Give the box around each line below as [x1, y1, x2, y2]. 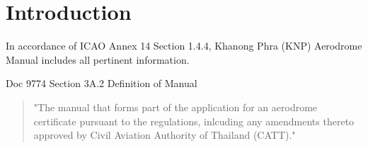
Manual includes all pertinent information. [6, 52, 190, 67]
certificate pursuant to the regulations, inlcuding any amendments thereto [33, 113, 355, 128]
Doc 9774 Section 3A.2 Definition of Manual [6, 76, 197, 91]
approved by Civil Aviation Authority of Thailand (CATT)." [33, 127, 296, 142]
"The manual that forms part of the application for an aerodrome [33, 99, 318, 114]
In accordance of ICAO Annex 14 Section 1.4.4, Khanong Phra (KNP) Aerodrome [6, 38, 362, 53]
